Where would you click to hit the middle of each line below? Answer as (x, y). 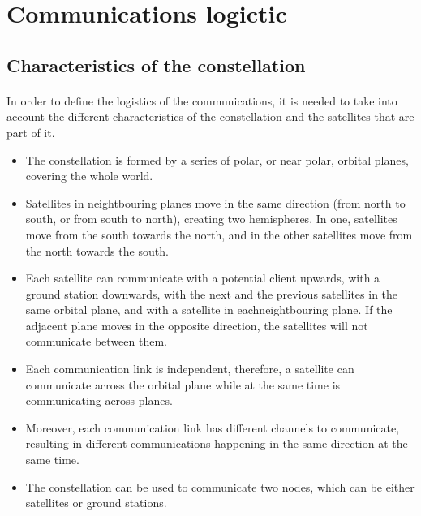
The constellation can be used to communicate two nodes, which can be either (220, 486)
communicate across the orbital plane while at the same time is (183, 384)
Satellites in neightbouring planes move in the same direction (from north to (215, 202)
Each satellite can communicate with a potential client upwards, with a (203, 278)
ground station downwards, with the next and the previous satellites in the (212, 293)
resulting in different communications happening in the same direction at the (217, 443)
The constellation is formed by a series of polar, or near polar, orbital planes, (217, 159)
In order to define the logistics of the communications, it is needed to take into (202, 100)
